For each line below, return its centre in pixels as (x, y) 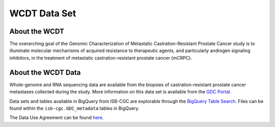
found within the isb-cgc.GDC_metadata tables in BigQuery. (74, 108)
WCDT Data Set (43, 13)
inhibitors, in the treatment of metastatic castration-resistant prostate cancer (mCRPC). (101, 58)
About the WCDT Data (45, 72)
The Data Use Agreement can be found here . (57, 118)
